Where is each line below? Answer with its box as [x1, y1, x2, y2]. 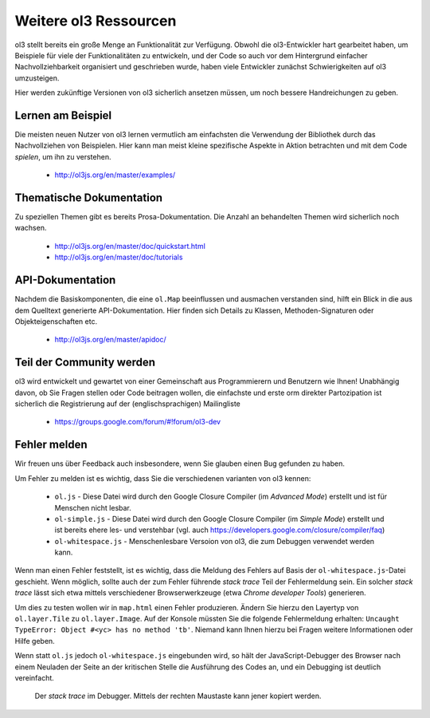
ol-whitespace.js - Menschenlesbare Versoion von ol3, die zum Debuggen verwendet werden [54, 536, 374, 546]
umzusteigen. [14, 73, 60, 83]
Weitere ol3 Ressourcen [14, 12, 177, 30]
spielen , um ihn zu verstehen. [14, 152, 111, 161]
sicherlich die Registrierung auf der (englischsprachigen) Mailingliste [14, 399, 240, 408]
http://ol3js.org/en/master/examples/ [54, 170, 176, 179]
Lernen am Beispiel [14, 108, 112, 122]
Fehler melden [14, 438, 88, 452]
